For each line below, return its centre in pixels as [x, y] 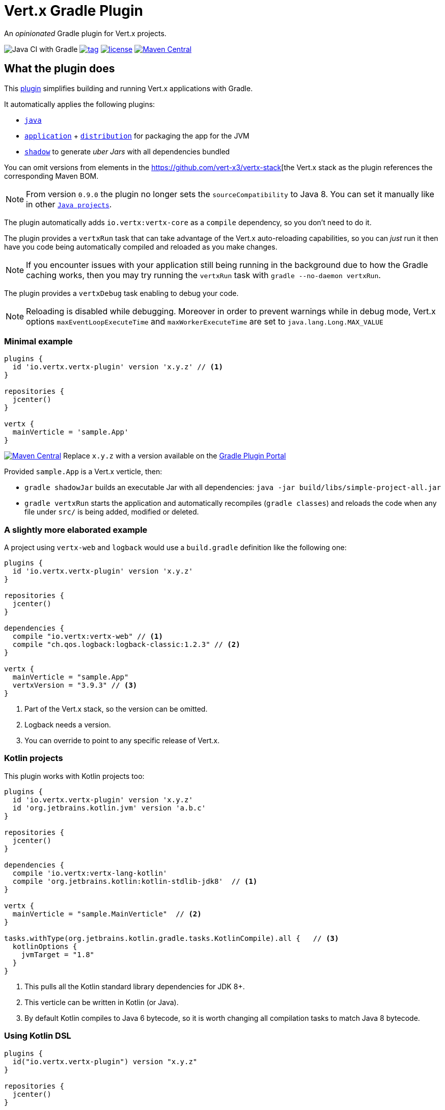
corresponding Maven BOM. [51, 176]
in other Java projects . [69, 204]
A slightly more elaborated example [76, 530]
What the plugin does [60, 69]
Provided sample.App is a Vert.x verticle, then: [83, 472]
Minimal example [38, 341]
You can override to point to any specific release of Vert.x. [122, 741]
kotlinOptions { [45, 946]
